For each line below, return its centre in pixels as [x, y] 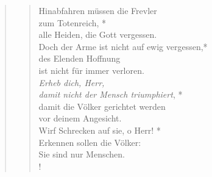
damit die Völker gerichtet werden [102, 106]
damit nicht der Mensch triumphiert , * [111, 94]
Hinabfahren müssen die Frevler [98, 10]
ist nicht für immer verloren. [91, 70]
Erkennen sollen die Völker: [90, 142]
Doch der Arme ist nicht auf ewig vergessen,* [123, 46]
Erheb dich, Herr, [72, 82]
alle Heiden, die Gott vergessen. [98, 34]
